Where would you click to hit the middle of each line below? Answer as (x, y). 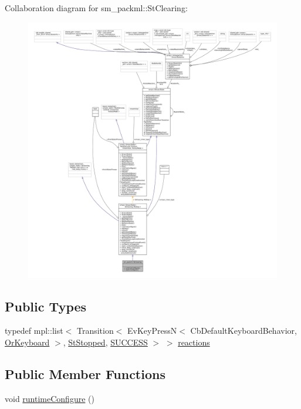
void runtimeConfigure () (50, 398)
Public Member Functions (85, 374)
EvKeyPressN (152, 331)
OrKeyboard (27, 342)
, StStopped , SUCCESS (105, 342)
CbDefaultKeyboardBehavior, (243, 331)
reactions (194, 342)
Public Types (46, 306)
